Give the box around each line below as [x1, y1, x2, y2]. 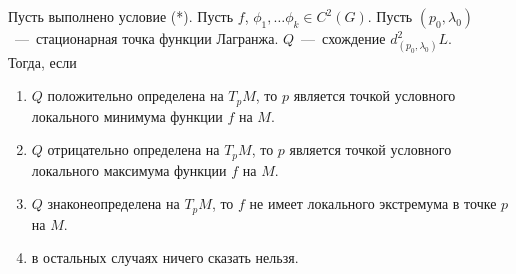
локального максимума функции [31, 159, 227, 180]
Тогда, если [8, 51, 77, 72]
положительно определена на [47, 85, 224, 106]
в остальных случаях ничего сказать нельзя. [31, 247, 299, 268]
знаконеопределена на [47, 193, 180, 214]
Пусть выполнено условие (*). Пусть [8, 6, 234, 26]
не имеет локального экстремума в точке [249, 193, 497, 214]
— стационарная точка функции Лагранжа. [14, 28, 279, 48]
